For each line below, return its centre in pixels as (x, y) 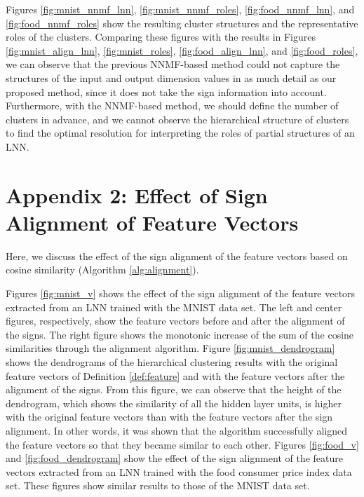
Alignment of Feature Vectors (152, 222)
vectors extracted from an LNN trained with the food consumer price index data (179, 471)
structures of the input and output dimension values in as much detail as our (171, 77)
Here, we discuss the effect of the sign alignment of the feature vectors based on (177, 256)
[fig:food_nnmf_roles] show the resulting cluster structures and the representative (182, 23)
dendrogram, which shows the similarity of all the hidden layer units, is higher (174, 403)
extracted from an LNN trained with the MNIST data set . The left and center (174, 307)
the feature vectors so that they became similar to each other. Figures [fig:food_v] (182, 444)
